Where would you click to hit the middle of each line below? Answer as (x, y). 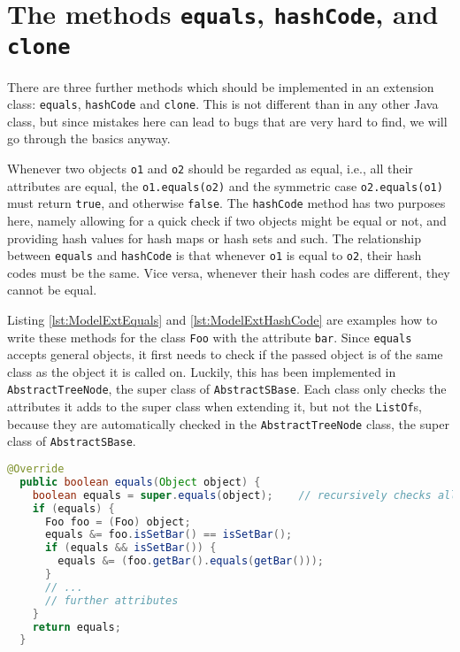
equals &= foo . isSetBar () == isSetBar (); (169, 535)
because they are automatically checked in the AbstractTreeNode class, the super (228, 423)
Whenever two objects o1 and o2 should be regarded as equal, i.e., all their (210, 168)
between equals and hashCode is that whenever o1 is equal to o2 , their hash (215, 255)
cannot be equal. (52, 290)
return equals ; (77, 627)
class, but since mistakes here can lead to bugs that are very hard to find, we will (227, 121)
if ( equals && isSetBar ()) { (130, 548)
